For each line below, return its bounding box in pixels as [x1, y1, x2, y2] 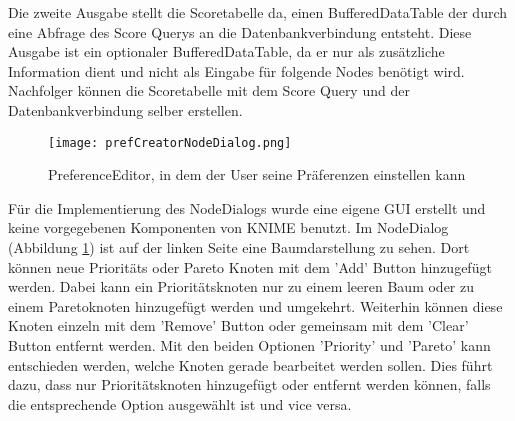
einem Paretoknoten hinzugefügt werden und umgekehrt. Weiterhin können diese [8, 295, 503, 316]
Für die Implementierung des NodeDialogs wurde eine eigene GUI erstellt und [8, 197, 486, 218]
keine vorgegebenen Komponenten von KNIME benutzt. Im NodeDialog [8, 217, 449, 238]
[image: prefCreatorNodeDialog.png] [48, 135, 292, 150]
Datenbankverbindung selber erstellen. [8, 99, 243, 120]
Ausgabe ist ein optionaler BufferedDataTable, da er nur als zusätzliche [8, 41, 445, 62]
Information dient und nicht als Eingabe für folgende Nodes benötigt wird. [8, 60, 465, 81]
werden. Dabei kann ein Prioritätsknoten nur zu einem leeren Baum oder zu [8, 276, 475, 297]
